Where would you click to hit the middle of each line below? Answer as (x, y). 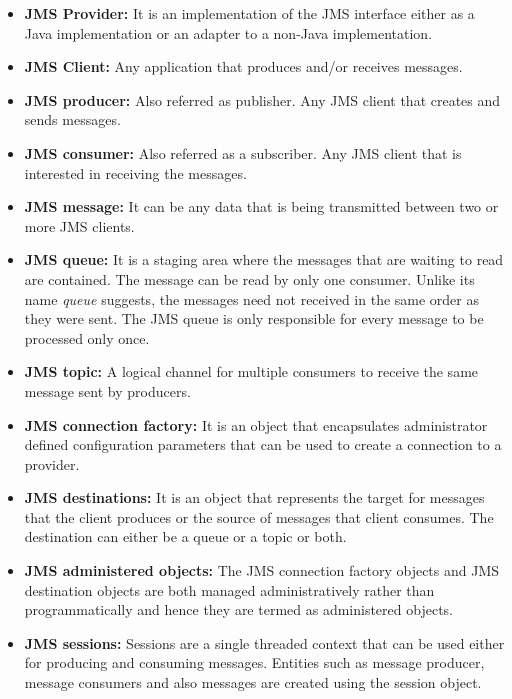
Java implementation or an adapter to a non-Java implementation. (228, 32)
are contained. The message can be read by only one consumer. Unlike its (249, 278)
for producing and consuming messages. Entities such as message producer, (254, 662)
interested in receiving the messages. (135, 172)
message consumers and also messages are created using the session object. (253, 682)
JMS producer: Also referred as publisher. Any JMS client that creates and (262, 99)
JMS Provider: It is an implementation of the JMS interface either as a (249, 13)
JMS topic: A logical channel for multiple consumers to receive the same (251, 371)
